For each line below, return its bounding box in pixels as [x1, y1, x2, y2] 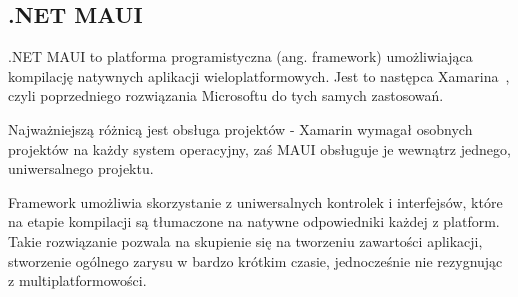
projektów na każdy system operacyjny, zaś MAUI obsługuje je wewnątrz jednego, [8, 138, 511, 159]
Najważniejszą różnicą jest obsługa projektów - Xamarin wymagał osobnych [8, 118, 473, 139]
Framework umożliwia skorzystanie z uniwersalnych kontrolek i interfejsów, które [8, 191, 503, 212]
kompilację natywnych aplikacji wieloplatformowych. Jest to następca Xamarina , [8, 65, 510, 86]
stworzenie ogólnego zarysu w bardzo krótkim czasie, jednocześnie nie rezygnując [8, 250, 503, 271]
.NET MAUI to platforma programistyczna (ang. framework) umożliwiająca [8, 46, 473, 67]
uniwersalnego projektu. [8, 158, 154, 179]
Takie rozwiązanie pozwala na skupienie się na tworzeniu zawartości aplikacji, [8, 230, 483, 251]
